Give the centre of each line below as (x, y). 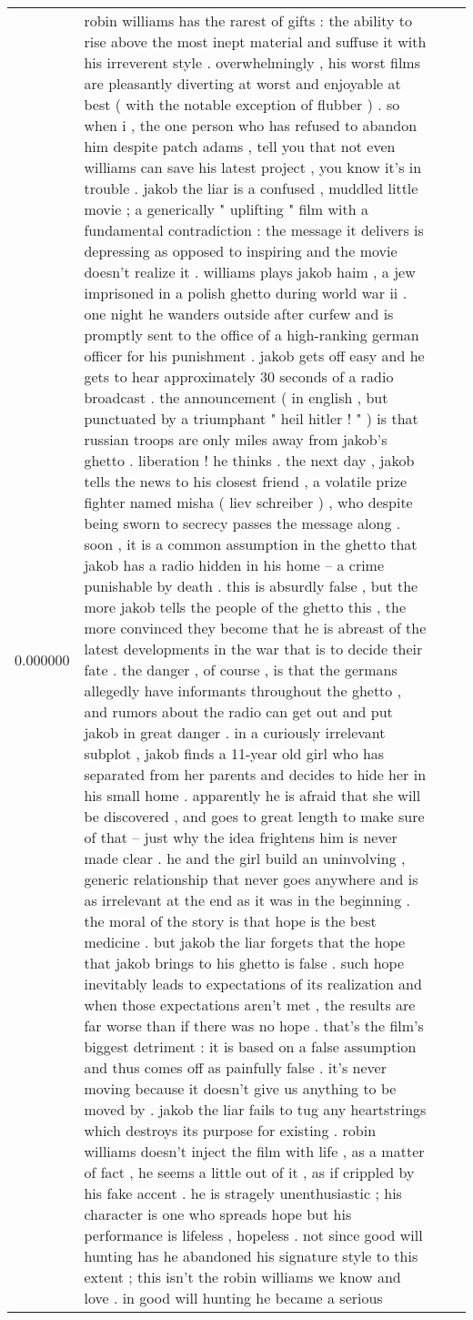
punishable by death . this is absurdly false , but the (251, 586)
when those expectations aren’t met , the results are (250, 1005)
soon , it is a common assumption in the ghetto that (251, 544)
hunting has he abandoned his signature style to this (251, 1256)
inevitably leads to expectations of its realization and (253, 984)
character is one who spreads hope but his (218, 1214)
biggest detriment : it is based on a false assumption (250, 1046)
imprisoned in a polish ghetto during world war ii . (246, 293)
